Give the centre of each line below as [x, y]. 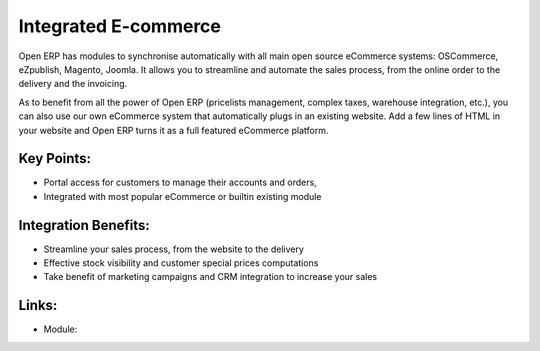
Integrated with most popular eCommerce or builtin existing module [182, 196]
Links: [38, 305]
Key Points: [55, 158]
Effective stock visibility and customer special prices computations [181, 263]
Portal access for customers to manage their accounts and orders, [180, 182]
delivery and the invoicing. [73, 84]
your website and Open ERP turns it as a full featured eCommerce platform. [173, 130]
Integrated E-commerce [120, 26]
